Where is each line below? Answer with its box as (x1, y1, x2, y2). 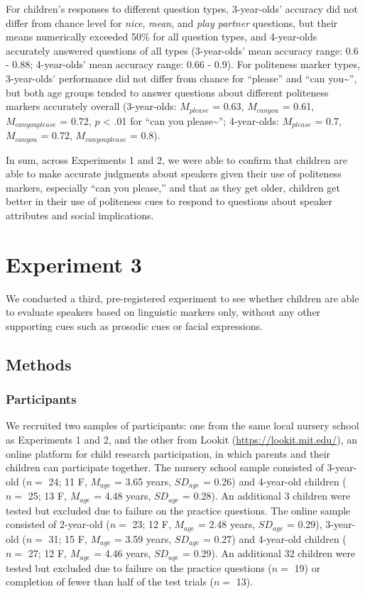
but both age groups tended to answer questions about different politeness (6, 84, 329, 99)
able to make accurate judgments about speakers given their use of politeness (6, 166, 342, 181)
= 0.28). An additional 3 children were (182, 488, 351, 503)
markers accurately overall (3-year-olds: (6, 99, 177, 114)
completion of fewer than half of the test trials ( (6, 574, 214, 589)
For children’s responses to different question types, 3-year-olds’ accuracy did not (6, 1, 359, 16)
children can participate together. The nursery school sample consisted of (6, 460, 324, 475)
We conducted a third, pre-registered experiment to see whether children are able (6, 290, 359, 305)
